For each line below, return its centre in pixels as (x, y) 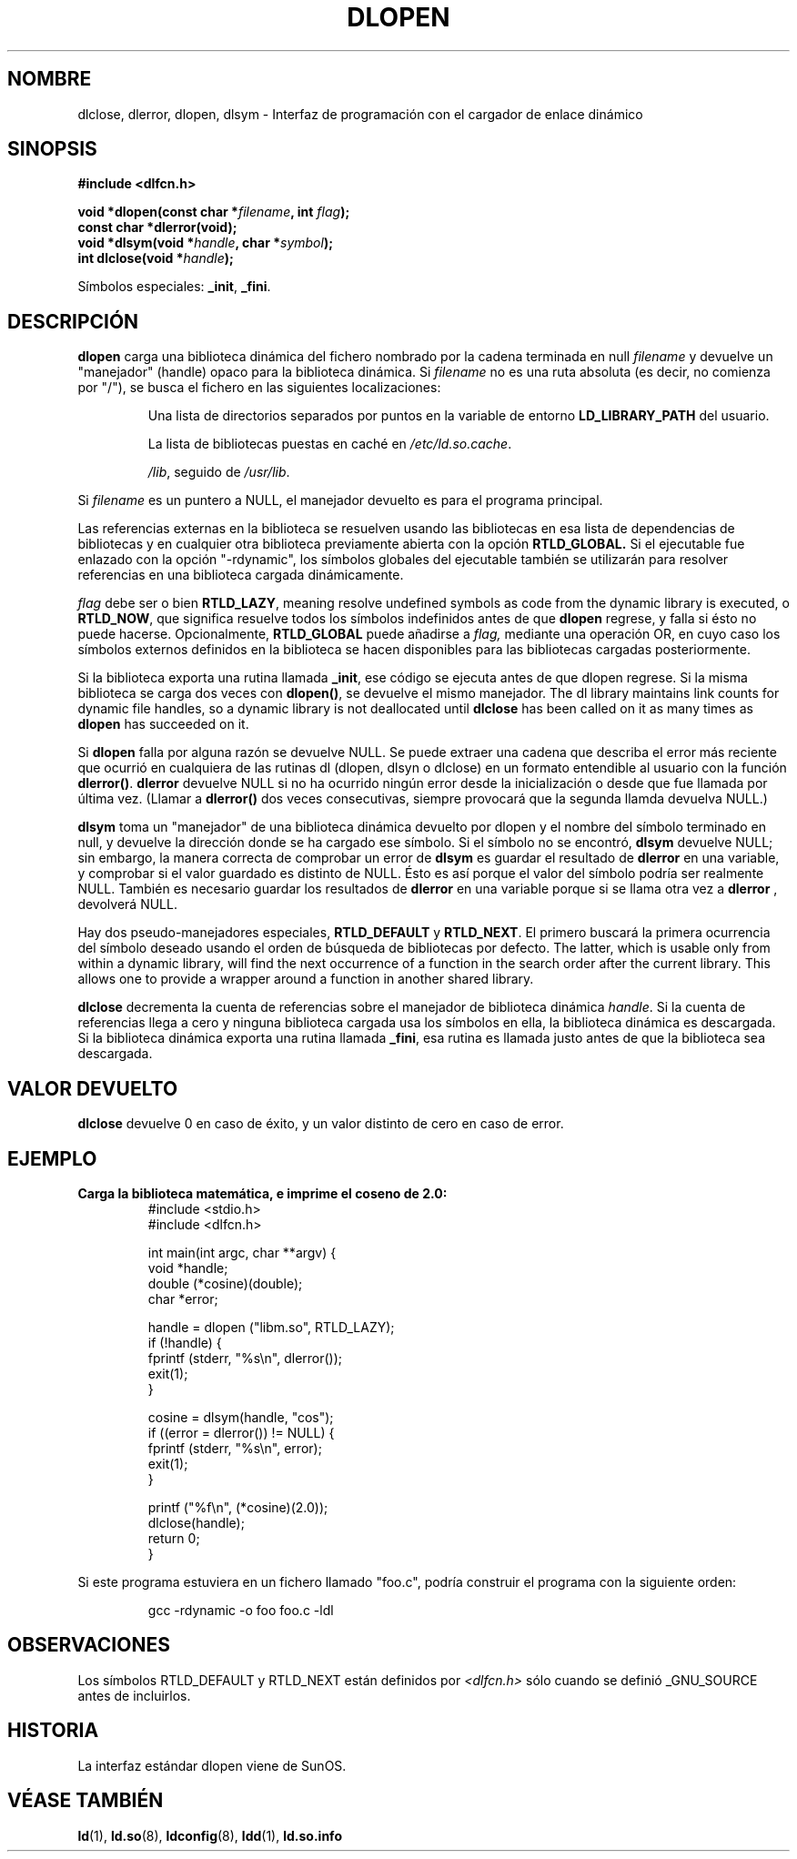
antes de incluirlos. (134, 1695)
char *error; (183, 1298)
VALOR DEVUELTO (93, 1088)
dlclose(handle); (196, 1522)
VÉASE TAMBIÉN (86, 1801)
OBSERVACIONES (89, 1645)
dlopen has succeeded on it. (163, 724)
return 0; (174, 1538)
